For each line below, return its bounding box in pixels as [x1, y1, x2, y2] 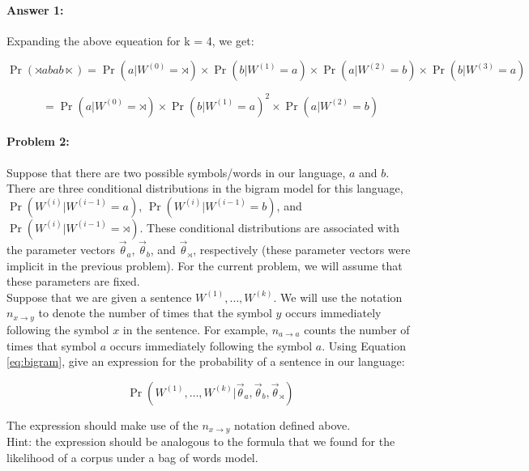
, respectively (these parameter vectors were [193, 241, 411, 258]
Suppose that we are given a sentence [6, 288, 192, 305]
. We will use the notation [273, 288, 403, 305]
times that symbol [6, 337, 96, 354]
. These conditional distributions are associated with [139, 219, 400, 235]
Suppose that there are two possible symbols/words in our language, [6, 163, 346, 180]
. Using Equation [322, 337, 406, 354]
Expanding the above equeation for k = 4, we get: [6, 32, 254, 49]
